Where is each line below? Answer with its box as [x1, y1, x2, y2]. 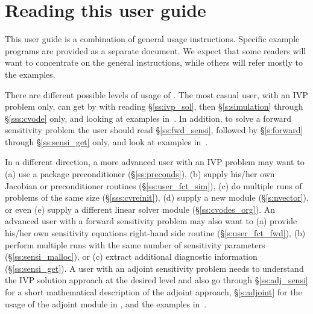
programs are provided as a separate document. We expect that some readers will [5, 44, 306, 57]
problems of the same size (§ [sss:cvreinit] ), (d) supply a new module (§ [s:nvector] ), [5, 191, 309, 204]
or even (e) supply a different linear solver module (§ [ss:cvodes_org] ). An [5, 203, 275, 215]
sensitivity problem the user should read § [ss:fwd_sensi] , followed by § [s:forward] [5, 124, 303, 136]
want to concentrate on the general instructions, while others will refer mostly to [5, 56, 303, 69]
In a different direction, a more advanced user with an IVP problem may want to [5, 155, 305, 168]
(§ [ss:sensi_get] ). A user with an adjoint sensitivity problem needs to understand [5, 262, 304, 274]
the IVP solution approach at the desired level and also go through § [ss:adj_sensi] [5, 274, 308, 286]
